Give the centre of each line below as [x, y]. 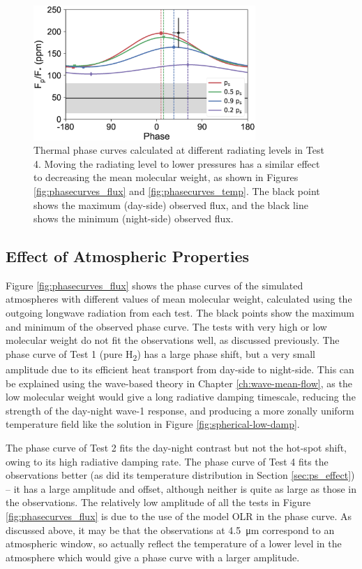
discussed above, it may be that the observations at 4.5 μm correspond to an [170, 530]
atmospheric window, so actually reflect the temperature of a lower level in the [174, 543]
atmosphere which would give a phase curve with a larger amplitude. [153, 557]
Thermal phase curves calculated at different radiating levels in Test [179, 150]
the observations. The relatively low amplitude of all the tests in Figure [158, 502]
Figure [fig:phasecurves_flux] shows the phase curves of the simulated [154, 285]
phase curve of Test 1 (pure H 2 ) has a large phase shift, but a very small [160, 354]
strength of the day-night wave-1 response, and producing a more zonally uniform [180, 410]
